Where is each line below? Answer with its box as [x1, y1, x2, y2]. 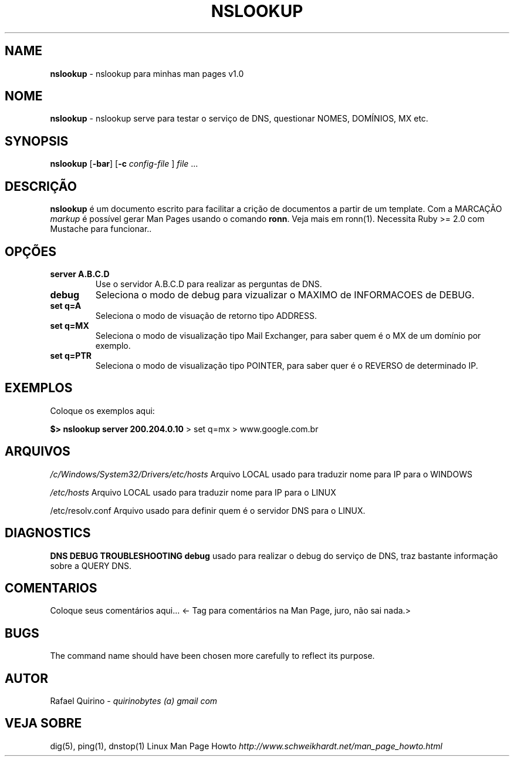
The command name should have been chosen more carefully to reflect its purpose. [50, 651, 375, 661]
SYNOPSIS [5, 133, 69, 149]
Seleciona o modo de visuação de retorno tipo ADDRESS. [95, 310, 317, 321]
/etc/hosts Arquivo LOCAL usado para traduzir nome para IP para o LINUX [50, 487, 336, 497]
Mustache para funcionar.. [50, 224, 152, 234]
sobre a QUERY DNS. [50, 560, 132, 571]
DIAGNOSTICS [5, 526, 91, 541]
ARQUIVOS [5, 444, 70, 459]
